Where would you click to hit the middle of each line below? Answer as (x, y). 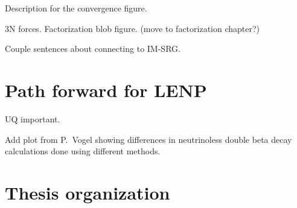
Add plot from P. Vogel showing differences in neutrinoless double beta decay (148, 139)
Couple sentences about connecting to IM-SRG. (93, 49)
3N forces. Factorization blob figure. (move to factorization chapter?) (133, 28)
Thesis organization (88, 192)
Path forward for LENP (106, 90)
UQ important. (33, 118)
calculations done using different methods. (83, 151)
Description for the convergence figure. (76, 8)
